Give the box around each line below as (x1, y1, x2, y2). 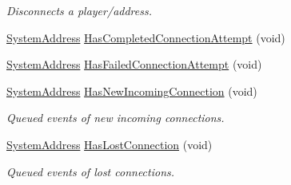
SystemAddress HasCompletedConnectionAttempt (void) (6, 29, 285, 45)
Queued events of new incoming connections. (6, 109, 225, 126)
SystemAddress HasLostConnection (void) (6, 136, 213, 152)
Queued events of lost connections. (6, 163, 175, 179)
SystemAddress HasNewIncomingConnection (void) (6, 82, 257, 99)
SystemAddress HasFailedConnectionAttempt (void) (6, 56, 262, 73)
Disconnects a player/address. (6, 2, 152, 18)
